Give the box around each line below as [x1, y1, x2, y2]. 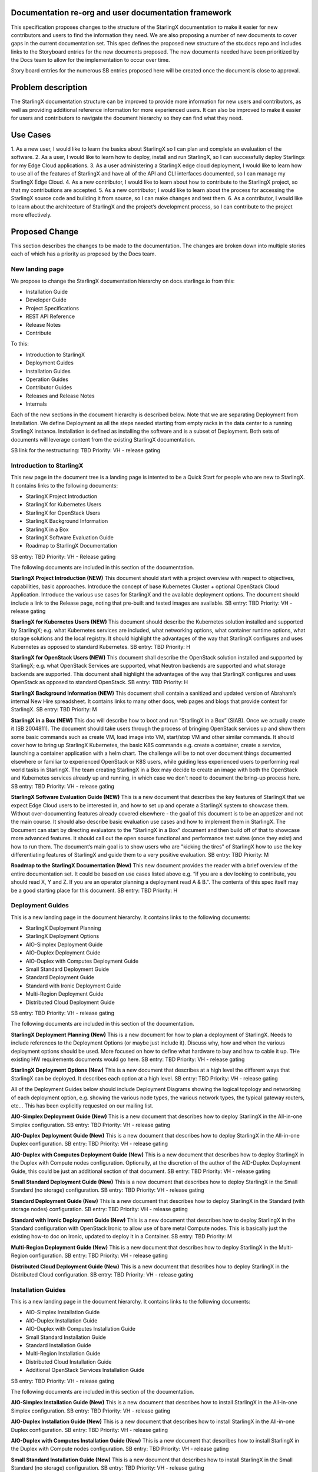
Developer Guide [25, 296, 67, 303]
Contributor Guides [25, 384, 72, 391]
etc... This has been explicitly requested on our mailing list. [11, 1102, 154, 1109]
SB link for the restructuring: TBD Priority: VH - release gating [11, 447, 161, 454]
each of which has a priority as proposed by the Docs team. [11, 250, 156, 257]
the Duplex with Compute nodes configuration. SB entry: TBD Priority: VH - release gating [11, 1446, 229, 1453]
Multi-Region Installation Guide [25, 1350, 101, 1357]
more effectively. [11, 211, 52, 218]
